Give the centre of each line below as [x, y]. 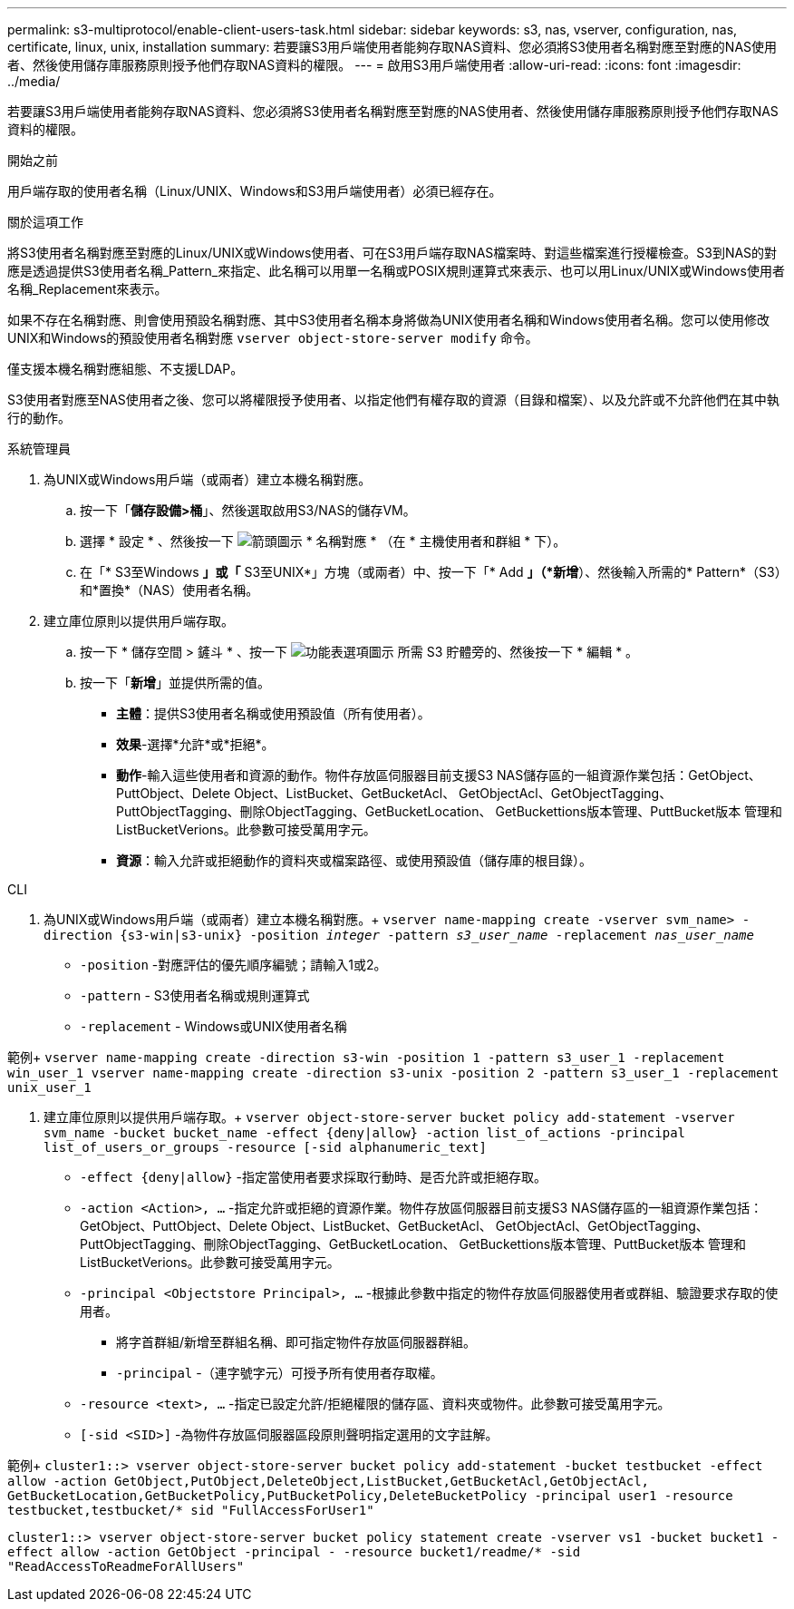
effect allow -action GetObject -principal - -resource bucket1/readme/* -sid [294, 1552]
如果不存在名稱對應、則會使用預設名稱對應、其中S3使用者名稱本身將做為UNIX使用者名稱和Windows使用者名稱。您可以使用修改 [388, 320]
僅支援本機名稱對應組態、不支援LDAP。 [126, 369]
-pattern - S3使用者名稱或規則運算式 [195, 995]
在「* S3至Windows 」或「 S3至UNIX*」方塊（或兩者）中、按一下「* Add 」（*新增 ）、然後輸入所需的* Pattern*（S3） [431, 572]
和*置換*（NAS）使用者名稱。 [169, 590]
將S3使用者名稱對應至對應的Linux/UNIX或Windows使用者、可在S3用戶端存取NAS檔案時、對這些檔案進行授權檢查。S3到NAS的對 [392, 253]
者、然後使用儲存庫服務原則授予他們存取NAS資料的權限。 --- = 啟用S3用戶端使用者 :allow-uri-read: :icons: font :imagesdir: [374, 65]
